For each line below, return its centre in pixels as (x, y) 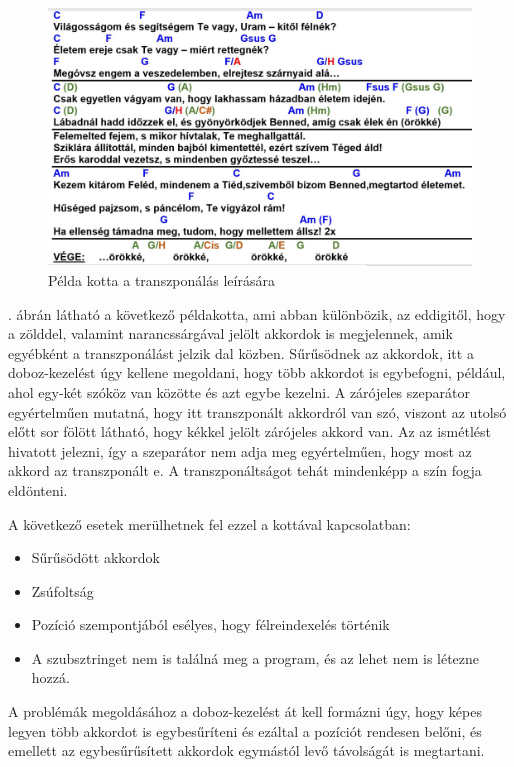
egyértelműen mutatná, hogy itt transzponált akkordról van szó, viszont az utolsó (257, 411)
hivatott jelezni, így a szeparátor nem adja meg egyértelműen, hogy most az (240, 450)
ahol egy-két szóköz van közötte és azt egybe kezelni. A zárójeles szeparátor (239, 391)
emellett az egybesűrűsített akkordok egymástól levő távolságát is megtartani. (246, 750)
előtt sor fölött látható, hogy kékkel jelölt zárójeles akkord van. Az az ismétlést (249, 431)
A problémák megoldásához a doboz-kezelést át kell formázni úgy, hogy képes (245, 711)
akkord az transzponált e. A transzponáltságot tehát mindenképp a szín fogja (245, 470)
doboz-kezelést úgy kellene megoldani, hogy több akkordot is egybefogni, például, (257, 372)
